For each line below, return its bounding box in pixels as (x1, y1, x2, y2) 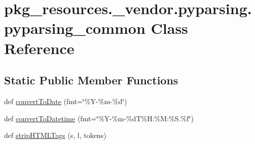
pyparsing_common (4, 18, 145, 38)
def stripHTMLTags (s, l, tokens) (4, 130, 106, 140)
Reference (4, 37, 75, 58)
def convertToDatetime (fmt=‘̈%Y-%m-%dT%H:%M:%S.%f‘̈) (4, 113, 194, 123)
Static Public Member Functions (4, 72, 178, 88)
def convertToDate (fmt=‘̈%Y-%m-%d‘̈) (4, 95, 127, 106)
